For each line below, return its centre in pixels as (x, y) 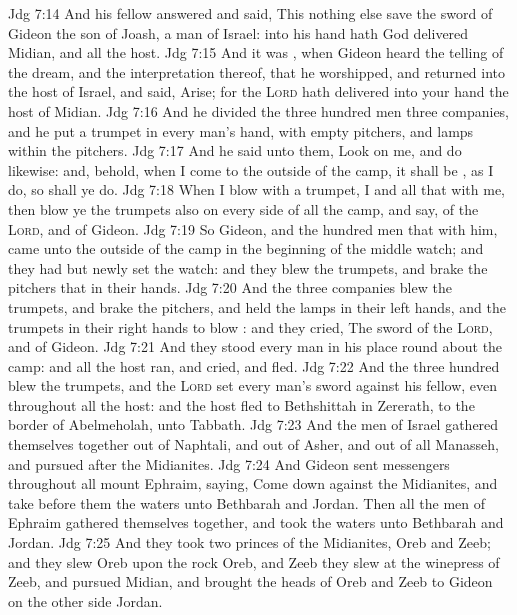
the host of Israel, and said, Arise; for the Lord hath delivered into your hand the (258, 91)
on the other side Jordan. (85, 600)
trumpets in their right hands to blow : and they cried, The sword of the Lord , (250, 326)
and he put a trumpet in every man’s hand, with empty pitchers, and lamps (241, 130)
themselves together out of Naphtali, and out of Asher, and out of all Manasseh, (253, 444)
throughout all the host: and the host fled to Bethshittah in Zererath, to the (241, 404)
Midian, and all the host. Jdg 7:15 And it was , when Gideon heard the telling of (256, 52)
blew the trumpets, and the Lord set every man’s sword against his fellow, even (253, 385)
